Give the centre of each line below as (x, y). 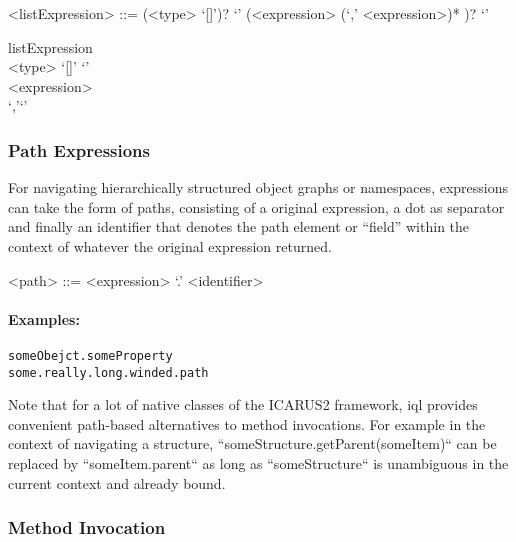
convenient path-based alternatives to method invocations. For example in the (247, 423)
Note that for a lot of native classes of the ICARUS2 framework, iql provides (243, 404)
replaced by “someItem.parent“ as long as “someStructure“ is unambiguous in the (258, 463)
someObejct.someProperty (90, 355)
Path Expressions (79, 149)
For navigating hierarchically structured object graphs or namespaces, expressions (258, 187)
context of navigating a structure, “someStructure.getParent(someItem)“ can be (252, 443)
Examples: (44, 318)
